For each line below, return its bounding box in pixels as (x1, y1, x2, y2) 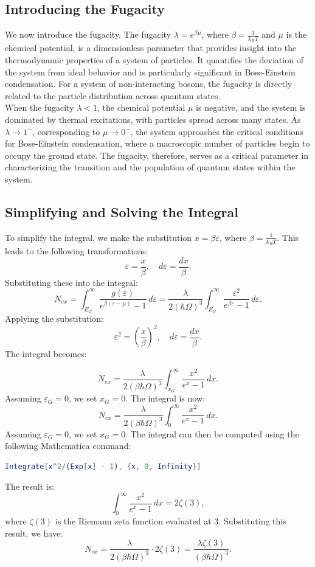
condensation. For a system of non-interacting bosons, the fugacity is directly (5, 77, 292, 90)
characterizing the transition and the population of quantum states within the (5, 161, 296, 173)
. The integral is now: (125, 392, 205, 405)
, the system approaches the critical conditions (130, 125, 303, 137)
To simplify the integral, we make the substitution (5, 231, 192, 243)
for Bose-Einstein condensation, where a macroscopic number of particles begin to (5, 137, 310, 150)
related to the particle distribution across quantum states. (5, 89, 221, 102)
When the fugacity (5, 101, 74, 114)
